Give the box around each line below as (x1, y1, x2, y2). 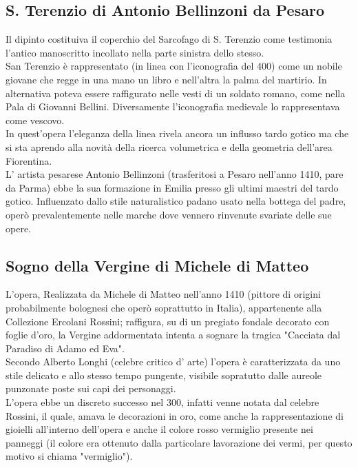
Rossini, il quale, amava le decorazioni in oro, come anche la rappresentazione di (6, 408, 344, 423)
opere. (6, 221, 31, 235)
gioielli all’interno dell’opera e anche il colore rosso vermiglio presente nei (6, 422, 313, 436)
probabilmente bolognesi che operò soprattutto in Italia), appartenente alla (6, 300, 322, 314)
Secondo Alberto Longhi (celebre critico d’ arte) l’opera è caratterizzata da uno (6, 354, 341, 369)
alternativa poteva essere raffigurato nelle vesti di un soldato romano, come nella (6, 85, 346, 100)
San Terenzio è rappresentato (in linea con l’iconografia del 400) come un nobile (6, 59, 342, 73)
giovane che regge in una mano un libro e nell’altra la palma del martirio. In (6, 72, 327, 86)
